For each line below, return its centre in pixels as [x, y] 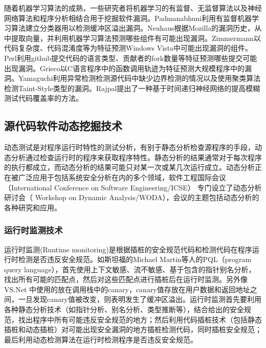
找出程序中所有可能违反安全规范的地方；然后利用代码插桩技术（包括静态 [140, 319]
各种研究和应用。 [33, 207]
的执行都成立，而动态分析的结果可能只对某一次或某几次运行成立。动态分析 [129, 167]
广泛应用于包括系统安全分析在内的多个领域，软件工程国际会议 [122, 177]
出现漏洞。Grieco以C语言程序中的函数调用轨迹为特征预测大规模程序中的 [124, 68]
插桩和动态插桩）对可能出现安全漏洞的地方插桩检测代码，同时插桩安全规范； [133, 329]
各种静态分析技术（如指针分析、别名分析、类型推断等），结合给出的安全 [124, 309]
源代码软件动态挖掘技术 [63, 126]
